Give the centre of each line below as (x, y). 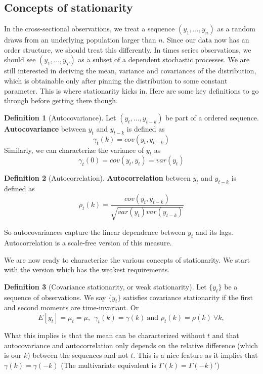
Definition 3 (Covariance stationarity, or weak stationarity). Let (105, 286)
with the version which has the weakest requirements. (87, 269)
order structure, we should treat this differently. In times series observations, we (128, 49)
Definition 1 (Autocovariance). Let (60, 117)
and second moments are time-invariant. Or (72, 307)
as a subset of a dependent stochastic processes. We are (164, 59)
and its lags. (214, 232)
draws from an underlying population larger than (80, 40)
